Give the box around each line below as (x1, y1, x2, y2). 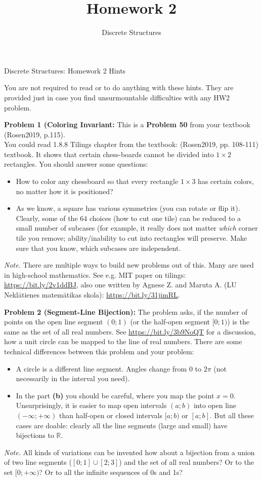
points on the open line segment (4, 316, 103, 327)
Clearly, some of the (16, 212, 78, 223)
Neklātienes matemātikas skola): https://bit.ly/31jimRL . (4, 289, 180, 300)
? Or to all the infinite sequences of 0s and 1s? (39, 466, 183, 477)
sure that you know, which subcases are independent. (16, 242, 181, 253)
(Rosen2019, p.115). (4, 129, 65, 139)
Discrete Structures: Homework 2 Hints (4, 65, 126, 76)
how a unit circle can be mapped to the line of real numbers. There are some (4, 336, 242, 347)
